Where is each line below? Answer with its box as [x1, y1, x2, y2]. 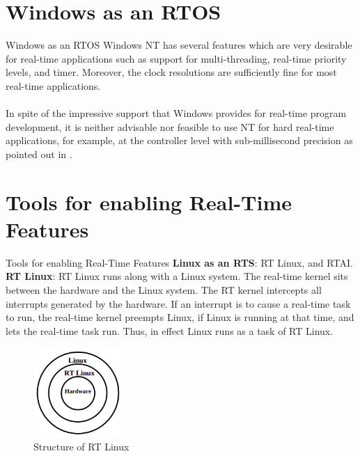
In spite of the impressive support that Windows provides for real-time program [6, 106, 347, 120]
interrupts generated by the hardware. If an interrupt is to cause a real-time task [6, 296, 351, 310]
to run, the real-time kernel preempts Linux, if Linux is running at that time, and [6, 310, 354, 324]
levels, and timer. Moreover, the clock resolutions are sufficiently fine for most [6, 65, 337, 79]
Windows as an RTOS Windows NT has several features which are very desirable [6, 38, 352, 52]
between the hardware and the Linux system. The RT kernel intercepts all [6, 282, 322, 297]
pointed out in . [6, 146, 72, 161]
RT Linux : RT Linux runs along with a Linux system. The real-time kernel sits [6, 269, 348, 283]
